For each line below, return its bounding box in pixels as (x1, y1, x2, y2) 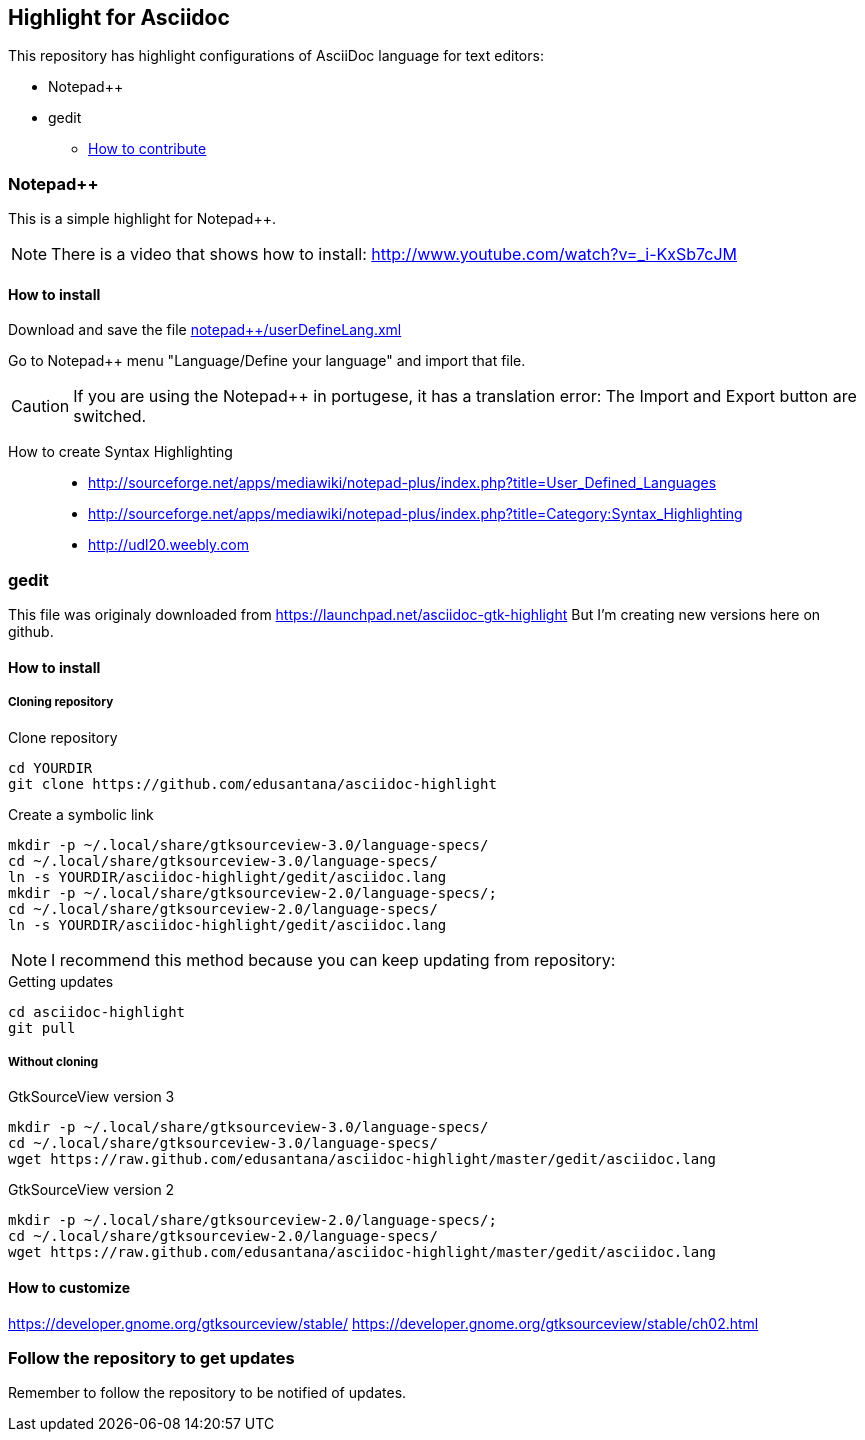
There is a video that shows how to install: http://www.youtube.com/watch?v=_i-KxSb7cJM (51, 244, 738, 265)
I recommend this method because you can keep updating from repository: (51, 949, 616, 970)
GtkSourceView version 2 (8, 1181, 175, 1199)
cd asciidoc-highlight (8, 1003, 186, 1020)
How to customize (8, 1278, 130, 1296)
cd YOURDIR (8, 759, 93, 776)
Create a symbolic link (8, 805, 154, 823)
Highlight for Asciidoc (8, 5, 230, 30)
